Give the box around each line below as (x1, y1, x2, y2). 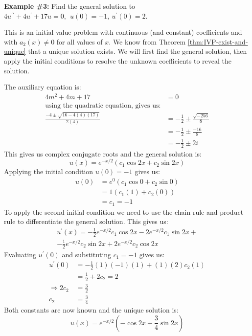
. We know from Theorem (109, 36, 186, 46)
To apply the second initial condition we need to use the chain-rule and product (4, 206, 244, 217)
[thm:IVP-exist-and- (187, 36, 248, 46)
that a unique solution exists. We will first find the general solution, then (28, 46, 247, 56)
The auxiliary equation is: (4, 82, 81, 92)
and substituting (62, 249, 112, 259)
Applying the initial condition (4, 166, 93, 177)
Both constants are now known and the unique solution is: (4, 305, 179, 315)
